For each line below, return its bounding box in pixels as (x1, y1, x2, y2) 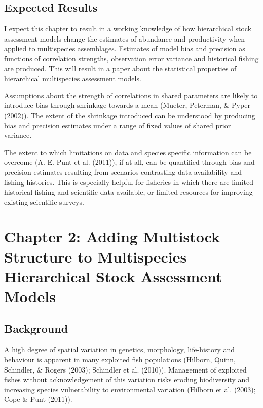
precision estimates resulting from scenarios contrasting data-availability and (4, 166, 242, 177)
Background (4, 320, 68, 336)
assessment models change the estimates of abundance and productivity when (4, 33, 245, 44)
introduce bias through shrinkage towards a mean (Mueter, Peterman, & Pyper (4, 100, 250, 110)
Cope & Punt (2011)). (4, 394, 72, 404)
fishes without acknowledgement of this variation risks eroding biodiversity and (4, 374, 250, 385)
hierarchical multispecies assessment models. (4, 73, 141, 84)
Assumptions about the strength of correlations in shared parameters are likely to (4, 90, 258, 100)
